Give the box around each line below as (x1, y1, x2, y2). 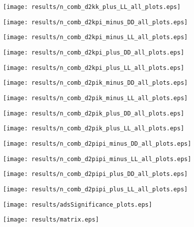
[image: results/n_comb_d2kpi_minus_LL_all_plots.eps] (3, 34, 188, 41)
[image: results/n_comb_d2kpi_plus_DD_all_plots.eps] (3, 49, 185, 56)
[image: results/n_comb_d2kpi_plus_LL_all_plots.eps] (3, 64, 185, 71)
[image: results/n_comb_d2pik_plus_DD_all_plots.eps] (3, 110, 185, 117)
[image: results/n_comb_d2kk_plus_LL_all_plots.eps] (3, 3, 181, 10)
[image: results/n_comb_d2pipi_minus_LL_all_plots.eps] (3, 155, 192, 163)
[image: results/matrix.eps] (3, 216, 99, 224)
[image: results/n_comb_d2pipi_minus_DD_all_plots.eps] (3, 140, 192, 147)
